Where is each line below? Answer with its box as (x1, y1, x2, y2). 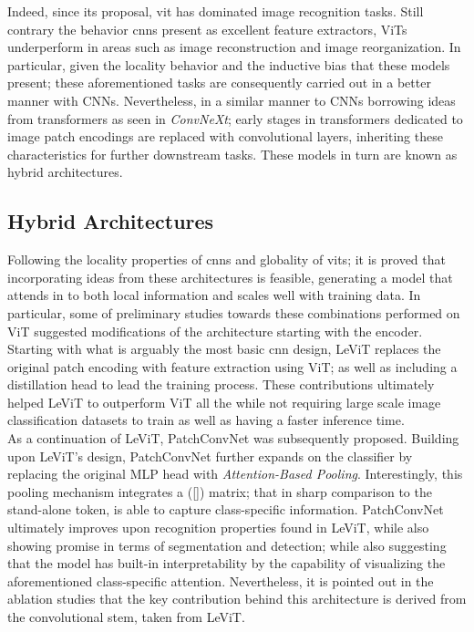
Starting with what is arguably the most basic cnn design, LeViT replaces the (7, 339, 441, 358)
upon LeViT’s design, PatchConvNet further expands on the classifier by (7, 446, 413, 465)
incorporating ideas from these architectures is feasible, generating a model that (7, 267, 453, 286)
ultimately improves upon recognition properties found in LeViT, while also (7, 518, 429, 537)
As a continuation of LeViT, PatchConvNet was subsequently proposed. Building (7, 429, 459, 448)
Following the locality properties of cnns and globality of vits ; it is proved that (7, 250, 446, 269)
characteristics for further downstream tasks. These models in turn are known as (7, 144, 458, 163)
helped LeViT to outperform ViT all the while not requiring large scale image (7, 392, 441, 411)
